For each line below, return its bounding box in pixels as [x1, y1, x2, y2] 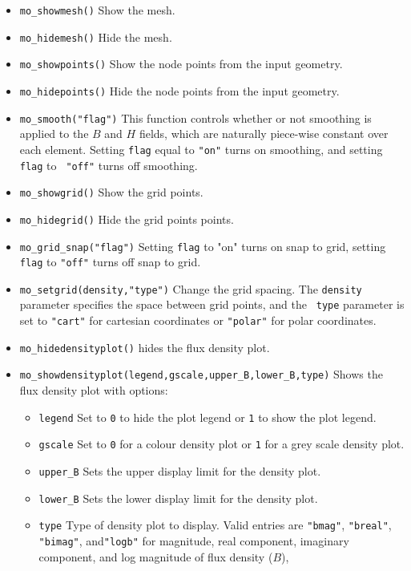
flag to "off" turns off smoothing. [19, 156, 198, 173]
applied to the [19, 125, 89, 142]
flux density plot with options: [19, 382, 168, 399]
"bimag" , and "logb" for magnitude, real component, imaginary [38, 532, 349, 549]
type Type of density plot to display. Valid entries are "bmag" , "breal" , [38, 516, 392, 533]
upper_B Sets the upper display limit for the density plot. [38, 463, 321, 479]
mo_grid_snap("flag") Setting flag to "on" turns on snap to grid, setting [19, 237, 386, 254]
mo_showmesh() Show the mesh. [19, 2, 175, 18]
